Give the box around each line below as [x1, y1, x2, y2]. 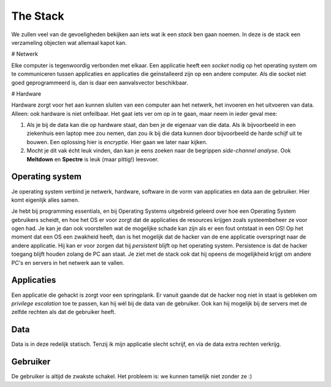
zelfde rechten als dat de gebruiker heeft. [11, 308, 116, 316]
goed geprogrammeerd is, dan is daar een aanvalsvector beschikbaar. [11, 79, 189, 86]
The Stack [11, 9, 64, 23]
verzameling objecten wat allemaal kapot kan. [11, 39, 127, 46]
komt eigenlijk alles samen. [11, 196, 80, 204]
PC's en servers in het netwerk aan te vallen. [11, 259, 125, 266]
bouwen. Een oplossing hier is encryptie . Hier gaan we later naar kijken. [26, 138, 208, 145]
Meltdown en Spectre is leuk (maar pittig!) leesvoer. [26, 155, 159, 163]
